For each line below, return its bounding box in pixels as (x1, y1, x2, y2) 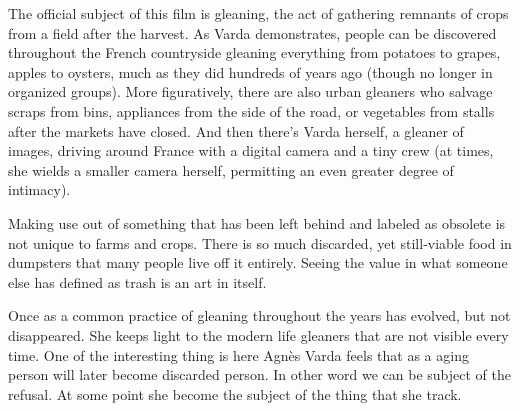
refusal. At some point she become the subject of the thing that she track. (8, 383, 462, 404)
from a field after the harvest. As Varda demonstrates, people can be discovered (8, 22, 497, 43)
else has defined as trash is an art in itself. (8, 271, 267, 292)
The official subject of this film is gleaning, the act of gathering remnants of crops (8, 3, 509, 23)
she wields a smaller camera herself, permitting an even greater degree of (8, 159, 454, 180)
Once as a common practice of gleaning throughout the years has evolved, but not (8, 305, 511, 326)
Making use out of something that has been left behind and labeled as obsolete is (8, 212, 506, 233)
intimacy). (8, 179, 71, 200)
